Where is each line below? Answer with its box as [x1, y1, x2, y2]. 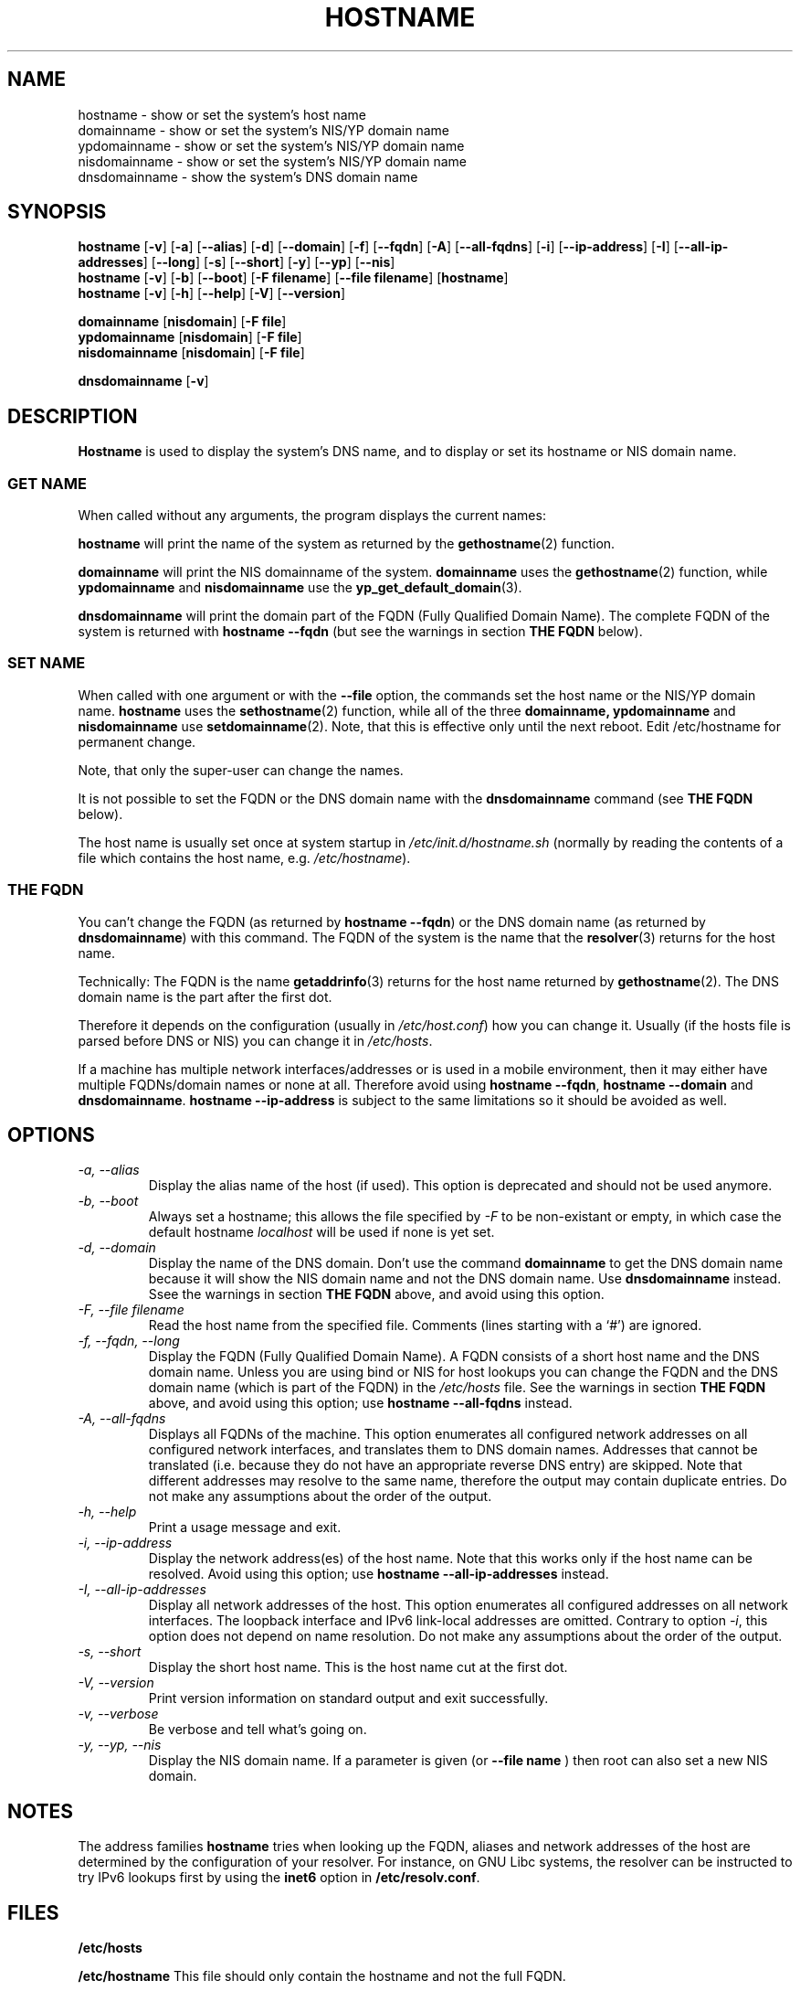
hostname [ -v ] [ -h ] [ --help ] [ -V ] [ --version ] [78, 285, 345, 302]
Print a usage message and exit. [148, 1519, 342, 1536]
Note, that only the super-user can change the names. [78, 761, 404, 778]
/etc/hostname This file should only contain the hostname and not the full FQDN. [78, 1968, 566, 1985]
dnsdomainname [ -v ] [78, 373, 209, 389]
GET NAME [7, 474, 87, 493]
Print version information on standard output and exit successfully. [148, 1690, 549, 1707]
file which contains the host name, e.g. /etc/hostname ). [78, 849, 411, 866]
